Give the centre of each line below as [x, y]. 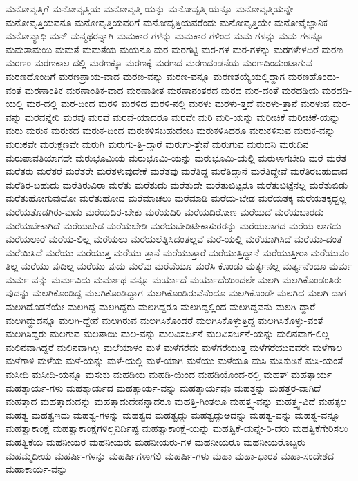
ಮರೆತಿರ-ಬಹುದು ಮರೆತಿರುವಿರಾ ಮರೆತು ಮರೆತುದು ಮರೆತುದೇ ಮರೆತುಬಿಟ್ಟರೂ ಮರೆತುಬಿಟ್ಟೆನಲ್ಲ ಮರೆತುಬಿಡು [177, 184]
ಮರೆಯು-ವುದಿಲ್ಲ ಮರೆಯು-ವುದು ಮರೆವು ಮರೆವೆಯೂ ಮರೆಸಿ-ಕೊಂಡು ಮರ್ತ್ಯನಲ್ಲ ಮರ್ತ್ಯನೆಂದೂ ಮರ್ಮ [187, 266]
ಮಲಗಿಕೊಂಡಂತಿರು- [314, 279]
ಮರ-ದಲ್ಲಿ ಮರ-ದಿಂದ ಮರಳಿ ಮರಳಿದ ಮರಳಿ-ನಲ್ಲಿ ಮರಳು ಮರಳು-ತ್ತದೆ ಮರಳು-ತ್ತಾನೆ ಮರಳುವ [178, 103]
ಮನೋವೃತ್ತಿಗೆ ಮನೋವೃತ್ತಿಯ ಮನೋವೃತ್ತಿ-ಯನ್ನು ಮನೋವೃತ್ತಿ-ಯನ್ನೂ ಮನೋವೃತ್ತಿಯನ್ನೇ [150, 8]
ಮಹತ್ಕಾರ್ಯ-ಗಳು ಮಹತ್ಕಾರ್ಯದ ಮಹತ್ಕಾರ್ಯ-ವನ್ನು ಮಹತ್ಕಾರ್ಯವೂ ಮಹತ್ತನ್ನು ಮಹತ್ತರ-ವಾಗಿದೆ [163, 387]
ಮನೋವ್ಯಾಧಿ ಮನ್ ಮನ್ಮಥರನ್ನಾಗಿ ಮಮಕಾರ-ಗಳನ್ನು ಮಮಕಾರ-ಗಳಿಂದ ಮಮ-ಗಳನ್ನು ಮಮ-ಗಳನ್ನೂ [165, 36]
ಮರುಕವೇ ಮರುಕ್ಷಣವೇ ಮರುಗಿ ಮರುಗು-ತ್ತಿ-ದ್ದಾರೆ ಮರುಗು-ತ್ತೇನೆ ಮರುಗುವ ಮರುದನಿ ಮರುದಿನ [157, 143]
